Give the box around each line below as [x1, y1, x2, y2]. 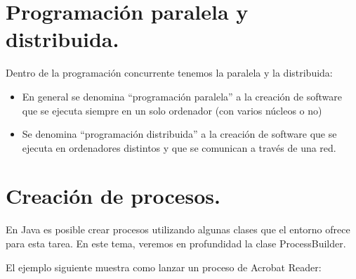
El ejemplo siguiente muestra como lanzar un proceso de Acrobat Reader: [6, 259, 322, 274]
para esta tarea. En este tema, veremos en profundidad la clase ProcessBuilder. [6, 236, 346, 250]
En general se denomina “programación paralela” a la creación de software [22, 89, 342, 103]
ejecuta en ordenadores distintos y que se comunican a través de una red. [22, 140, 336, 155]
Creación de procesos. [6, 181, 220, 210]
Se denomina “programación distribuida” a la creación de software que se [22, 126, 337, 141]
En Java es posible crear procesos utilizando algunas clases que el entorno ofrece [6, 222, 350, 237]
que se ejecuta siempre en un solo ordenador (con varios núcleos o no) [22, 103, 322, 117]
